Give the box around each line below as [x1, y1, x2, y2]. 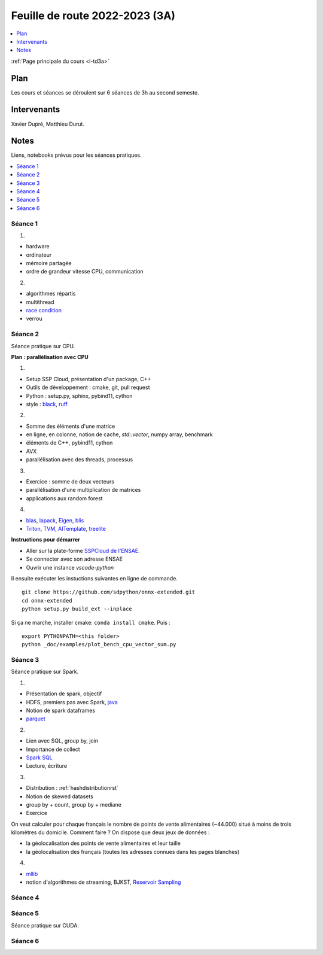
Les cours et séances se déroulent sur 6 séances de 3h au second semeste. [11, 89, 200, 96]
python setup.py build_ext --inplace [22, 606, 133, 613]
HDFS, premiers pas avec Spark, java [26, 698, 118, 705]
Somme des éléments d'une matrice [26, 422, 115, 430]
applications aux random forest [26, 494, 103, 502]
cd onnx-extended [22, 597, 72, 604]
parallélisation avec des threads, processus [26, 456, 133, 463]
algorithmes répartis [26, 290, 76, 297]
